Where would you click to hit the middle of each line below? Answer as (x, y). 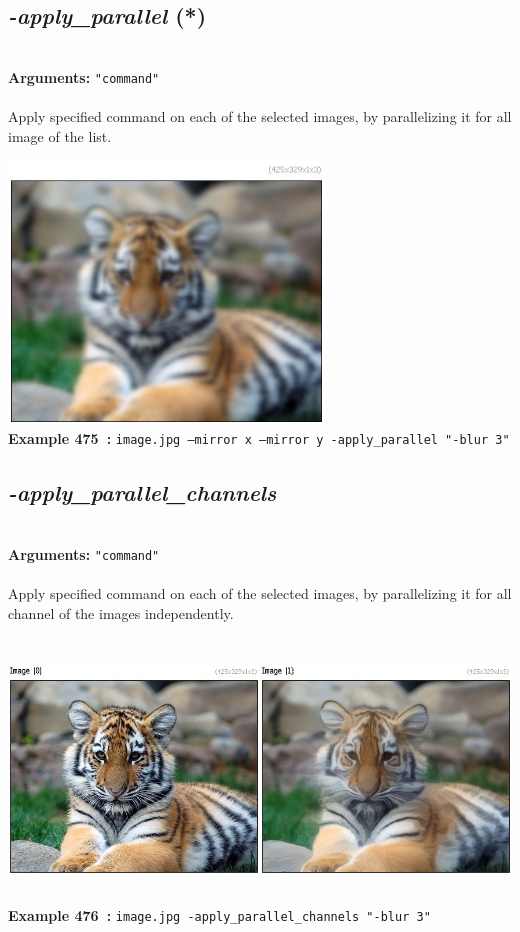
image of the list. (60, 135)
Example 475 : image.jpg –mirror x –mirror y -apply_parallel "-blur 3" (259, 438)
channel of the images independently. (121, 612)
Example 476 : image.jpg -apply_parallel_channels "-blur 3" (219, 915)
